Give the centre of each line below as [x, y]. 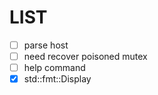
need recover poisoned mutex [85, 56]
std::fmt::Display [57, 79]
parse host [46, 45]
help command [54, 68]
